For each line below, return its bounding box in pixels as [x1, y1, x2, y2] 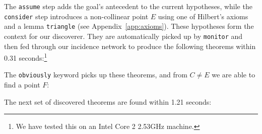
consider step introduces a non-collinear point [4, 11, 149, 21]
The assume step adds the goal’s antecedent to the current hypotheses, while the [4, 1, 252, 11]
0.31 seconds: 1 [4, 51, 47, 63]
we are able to [212, 69, 255, 80]
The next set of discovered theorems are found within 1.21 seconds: [4, 96, 212, 107]
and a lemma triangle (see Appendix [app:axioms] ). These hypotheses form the [4, 21, 254, 31]
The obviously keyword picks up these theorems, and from [4, 69, 187, 80]
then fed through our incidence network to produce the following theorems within [4, 40, 256, 51]
